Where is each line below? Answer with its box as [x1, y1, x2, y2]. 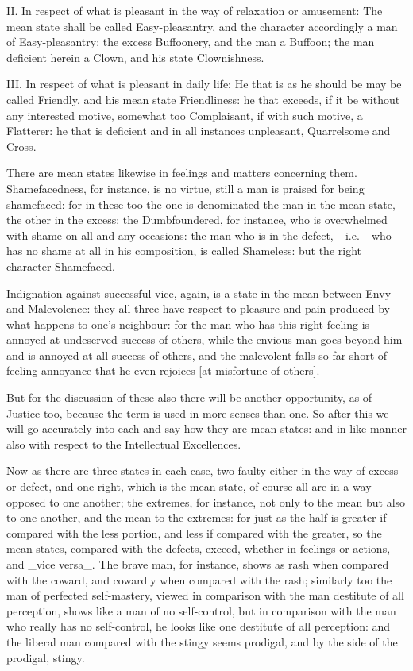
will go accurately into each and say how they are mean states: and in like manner [6, 420, 407, 437]
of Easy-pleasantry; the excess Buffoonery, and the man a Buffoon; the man [6, 33, 375, 50]
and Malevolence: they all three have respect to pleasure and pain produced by [6, 300, 390, 317]
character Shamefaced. [6, 257, 115, 274]
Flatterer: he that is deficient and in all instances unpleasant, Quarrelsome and [6, 122, 391, 139]
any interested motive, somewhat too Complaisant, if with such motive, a [6, 106, 363, 123]
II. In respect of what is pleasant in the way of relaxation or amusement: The [6, 2, 383, 18]
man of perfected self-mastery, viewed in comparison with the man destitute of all [6, 587, 404, 604]
